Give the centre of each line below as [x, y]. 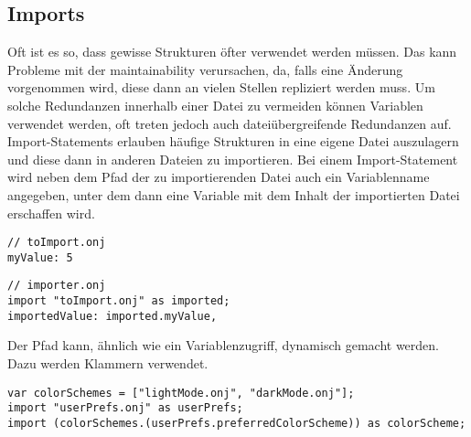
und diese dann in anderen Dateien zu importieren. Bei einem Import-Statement [233, 159]
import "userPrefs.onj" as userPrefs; [125, 408]
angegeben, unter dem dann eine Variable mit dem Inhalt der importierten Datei [234, 194]
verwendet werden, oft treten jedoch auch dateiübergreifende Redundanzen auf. [230, 123]
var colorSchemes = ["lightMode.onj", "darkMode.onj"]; [181, 393]
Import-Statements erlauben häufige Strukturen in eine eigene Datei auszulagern [233, 141]
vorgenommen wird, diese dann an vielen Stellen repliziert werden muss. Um [221, 87]
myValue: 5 [40, 257]
